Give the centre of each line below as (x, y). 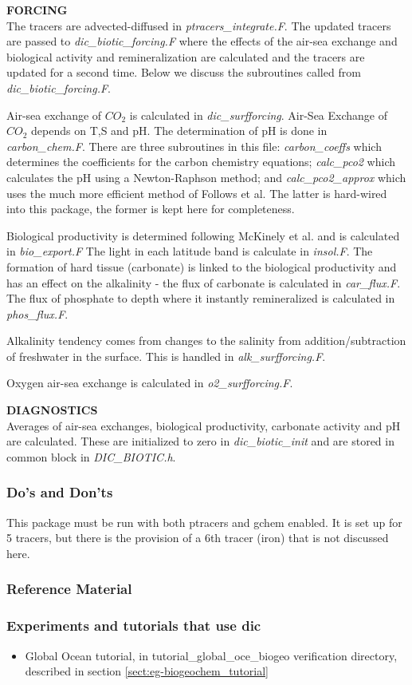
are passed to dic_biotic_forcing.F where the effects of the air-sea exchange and (202, 41)
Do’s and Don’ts (60, 492)
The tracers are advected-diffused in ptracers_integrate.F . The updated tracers (199, 25)
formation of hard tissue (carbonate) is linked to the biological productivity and (202, 266)
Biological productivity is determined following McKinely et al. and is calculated (203, 235)
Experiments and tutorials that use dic (134, 626)
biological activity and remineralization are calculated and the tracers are (186, 56)
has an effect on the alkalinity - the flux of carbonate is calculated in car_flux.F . (204, 282)
